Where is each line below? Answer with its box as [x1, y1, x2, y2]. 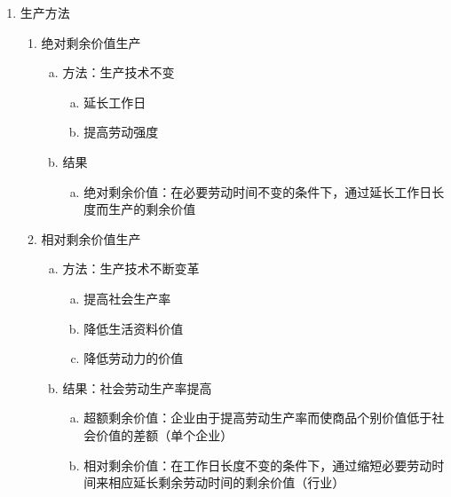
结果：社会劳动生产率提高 [62, 378, 212, 397]
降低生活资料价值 [83, 319, 184, 337]
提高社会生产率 [83, 288, 171, 307]
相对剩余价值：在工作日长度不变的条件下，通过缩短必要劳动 [83, 455, 432, 474]
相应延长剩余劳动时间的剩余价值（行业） [108, 473, 345, 492]
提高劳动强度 [83, 122, 159, 141]
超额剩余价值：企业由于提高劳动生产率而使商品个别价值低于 [83, 408, 432, 427]
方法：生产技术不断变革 [62, 259, 200, 278]
